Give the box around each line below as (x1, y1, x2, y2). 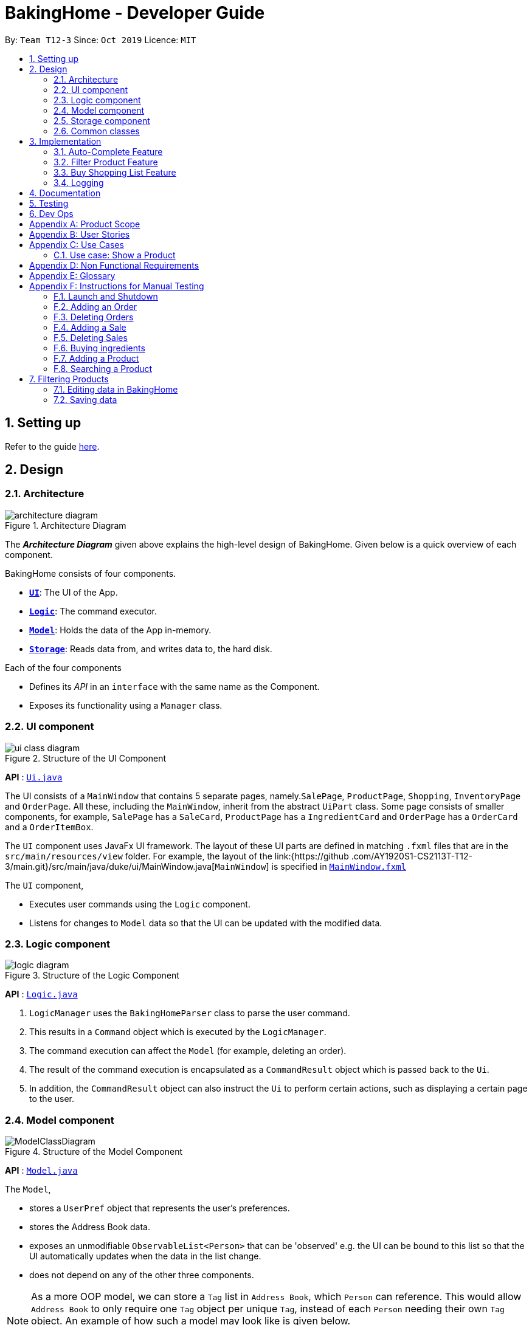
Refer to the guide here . (5, 441, 100, 452)
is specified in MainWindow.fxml (271, 861, 407, 872)
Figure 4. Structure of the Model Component (5, 1146, 183, 1157)
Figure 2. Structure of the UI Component (5, 752, 166, 763)
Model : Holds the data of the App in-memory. (29, 624, 212, 635)
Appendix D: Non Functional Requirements (29, 260, 199, 270)
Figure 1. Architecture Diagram (5, 520, 126, 531)
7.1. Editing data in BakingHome (54, 384, 178, 394)
